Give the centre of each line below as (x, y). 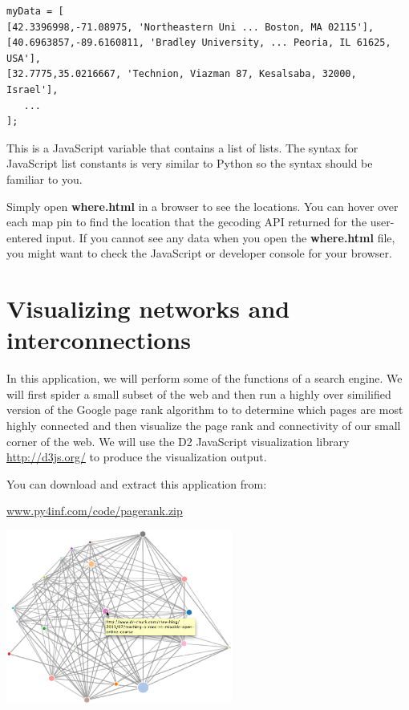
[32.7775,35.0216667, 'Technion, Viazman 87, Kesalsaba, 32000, (182, 74)
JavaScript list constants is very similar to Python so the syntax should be (190, 163)
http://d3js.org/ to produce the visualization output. (137, 457)
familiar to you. (45, 179)
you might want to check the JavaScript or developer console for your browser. (199, 253)
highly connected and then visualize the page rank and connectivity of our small (204, 425)
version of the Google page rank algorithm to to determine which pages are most (205, 410)
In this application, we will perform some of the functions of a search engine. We (204, 378)
